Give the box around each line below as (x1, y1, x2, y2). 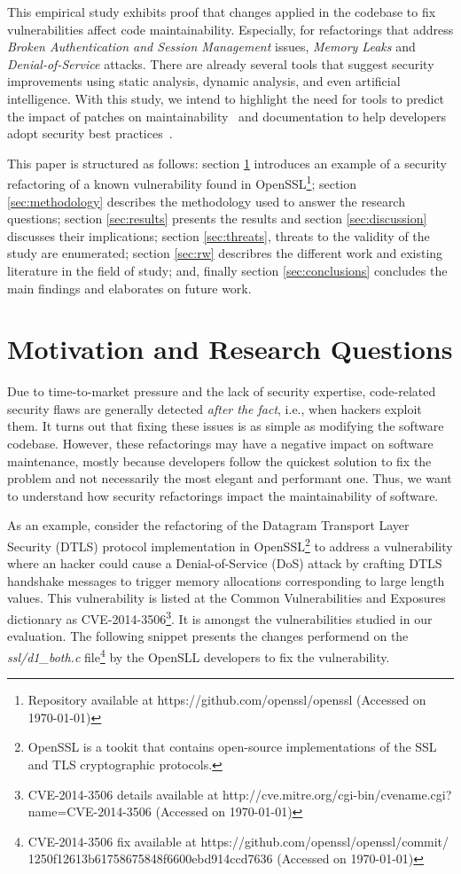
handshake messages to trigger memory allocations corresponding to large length (7, 571, 445, 589)
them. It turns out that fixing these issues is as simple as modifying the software (7, 417, 444, 435)
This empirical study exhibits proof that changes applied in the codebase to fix (7, 3, 436, 20)
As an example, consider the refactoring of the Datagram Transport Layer (7, 516, 410, 535)
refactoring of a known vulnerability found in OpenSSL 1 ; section (7, 172, 357, 192)
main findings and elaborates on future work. (7, 278, 252, 297)
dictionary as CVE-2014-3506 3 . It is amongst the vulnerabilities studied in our (7, 607, 433, 628)
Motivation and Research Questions (7, 331, 453, 367)
